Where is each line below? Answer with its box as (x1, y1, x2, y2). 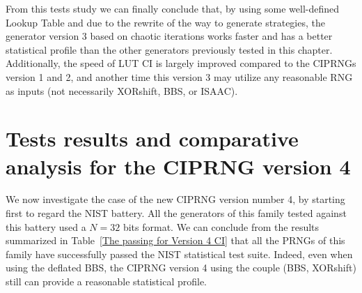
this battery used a (6, 219, 86, 234)
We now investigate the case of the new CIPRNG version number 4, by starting (6, 192, 345, 206)
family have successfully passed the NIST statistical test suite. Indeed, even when (6, 246, 353, 261)
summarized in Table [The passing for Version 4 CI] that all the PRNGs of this (6, 233, 345, 248)
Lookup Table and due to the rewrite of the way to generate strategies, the (6, 15, 325, 29)
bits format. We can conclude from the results (123, 219, 320, 234)
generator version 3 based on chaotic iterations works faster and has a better (6, 29, 333, 43)
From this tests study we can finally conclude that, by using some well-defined (6, 1, 340, 15)
